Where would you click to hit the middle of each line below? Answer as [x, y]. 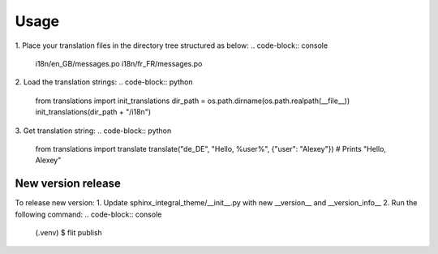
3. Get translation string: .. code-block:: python [93, 131]
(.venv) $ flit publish [69, 232]
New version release [68, 184]
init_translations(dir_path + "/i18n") [93, 112]
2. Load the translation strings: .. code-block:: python [104, 82]
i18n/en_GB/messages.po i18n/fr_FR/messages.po [119, 63]
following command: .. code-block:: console [88, 214]
